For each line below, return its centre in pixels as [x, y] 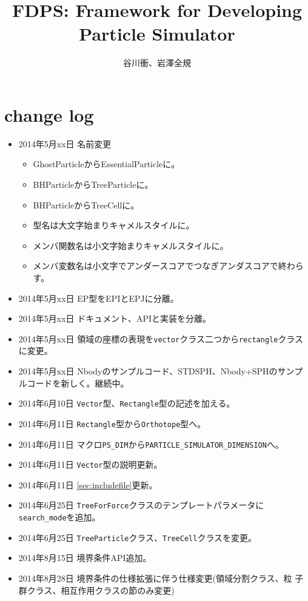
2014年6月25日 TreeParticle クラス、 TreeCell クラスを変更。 [138, 537]
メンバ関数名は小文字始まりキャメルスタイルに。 [131, 245]
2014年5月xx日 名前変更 [65, 143]
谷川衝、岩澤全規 [157, 63]
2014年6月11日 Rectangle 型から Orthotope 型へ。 [112, 423]
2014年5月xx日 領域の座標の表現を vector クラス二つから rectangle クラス [161, 338]
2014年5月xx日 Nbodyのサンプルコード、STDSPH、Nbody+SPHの [148, 371]
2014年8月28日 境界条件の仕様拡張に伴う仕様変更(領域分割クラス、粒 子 [161, 578]
